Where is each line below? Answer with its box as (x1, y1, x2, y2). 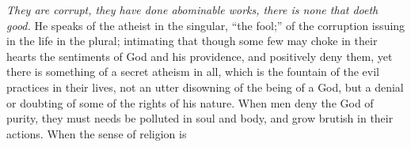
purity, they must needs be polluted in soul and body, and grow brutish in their (6, 110, 394, 126)
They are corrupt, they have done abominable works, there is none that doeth (6, 2, 379, 17)
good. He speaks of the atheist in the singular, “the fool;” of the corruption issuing (6, 17, 405, 33)
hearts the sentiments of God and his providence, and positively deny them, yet (6, 47, 393, 64)
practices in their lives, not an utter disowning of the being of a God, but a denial (6, 78, 404, 95)
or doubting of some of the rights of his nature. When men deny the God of (6, 94, 374, 111)
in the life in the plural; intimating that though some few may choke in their (6, 32, 378, 49)
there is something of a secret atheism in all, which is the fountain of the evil (6, 63, 379, 80)
